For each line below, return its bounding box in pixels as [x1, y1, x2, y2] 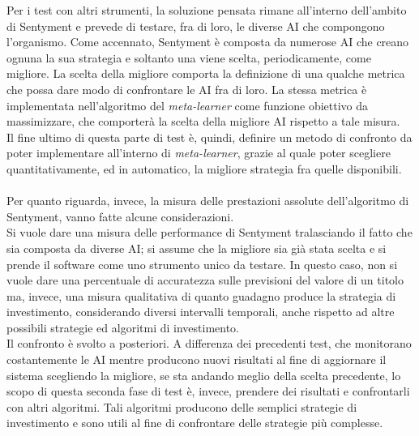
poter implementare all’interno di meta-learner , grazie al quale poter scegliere [6, 144, 391, 161]
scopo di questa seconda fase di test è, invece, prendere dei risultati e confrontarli [6, 383, 410, 400]
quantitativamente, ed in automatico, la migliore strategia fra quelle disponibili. [6, 160, 402, 177]
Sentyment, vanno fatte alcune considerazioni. [6, 207, 234, 224]
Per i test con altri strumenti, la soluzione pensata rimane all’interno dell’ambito [6, 2, 407, 18]
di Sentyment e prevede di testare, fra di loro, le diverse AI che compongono [6, 17, 385, 34]
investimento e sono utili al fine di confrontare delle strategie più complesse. [6, 414, 383, 431]
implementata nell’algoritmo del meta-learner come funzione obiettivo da [6, 96, 369, 113]
